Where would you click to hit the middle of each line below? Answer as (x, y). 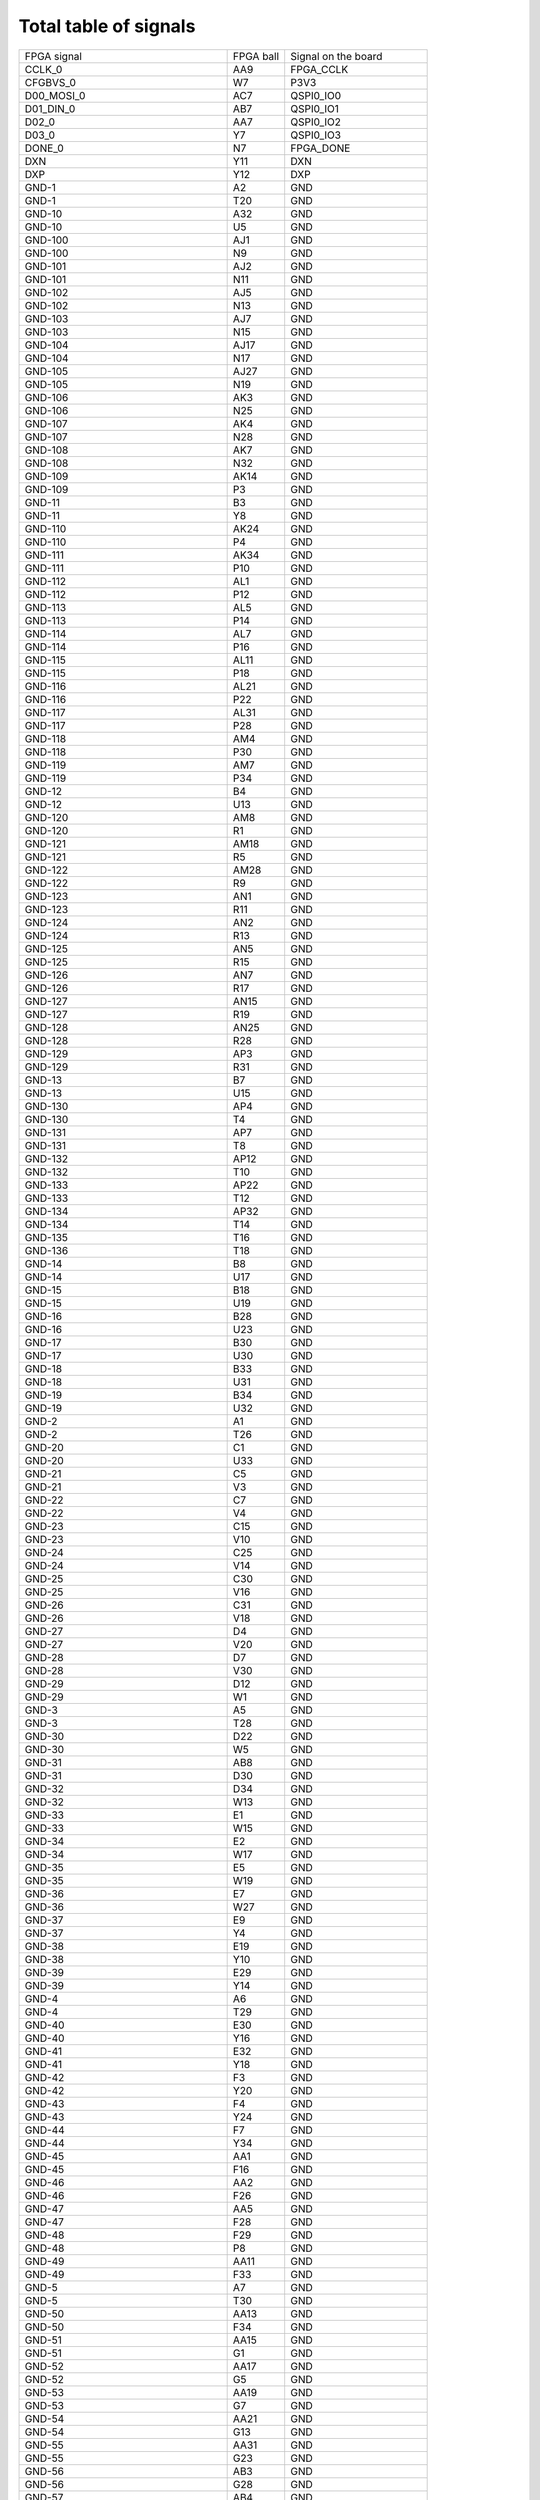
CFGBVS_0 (50, 82)
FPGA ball (256, 56)
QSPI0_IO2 (316, 122)
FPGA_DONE (320, 148)
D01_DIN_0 (50, 108)
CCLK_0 (43, 69)
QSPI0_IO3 (316, 135)
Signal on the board (336, 56)
